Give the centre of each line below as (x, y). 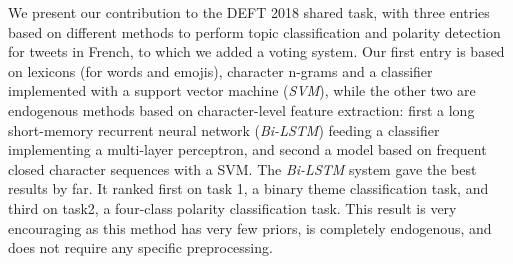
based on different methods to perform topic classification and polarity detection (254, 31)
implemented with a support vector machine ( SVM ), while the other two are (242, 90)
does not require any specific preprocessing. (140, 247)
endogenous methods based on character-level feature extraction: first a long (241, 109)
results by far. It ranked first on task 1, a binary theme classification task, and (248, 188)
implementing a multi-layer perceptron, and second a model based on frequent (247, 149)
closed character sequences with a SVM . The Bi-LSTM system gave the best (242, 168)
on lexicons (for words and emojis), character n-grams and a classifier (220, 70)
